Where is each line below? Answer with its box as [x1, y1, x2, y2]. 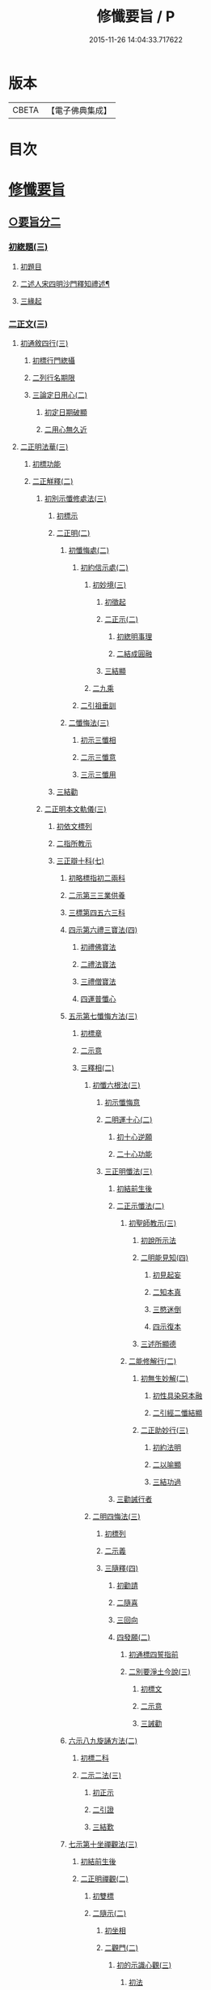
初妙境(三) [92, 580, 127, 589]
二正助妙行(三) [140, 1426, 188, 1435]
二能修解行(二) [128, 1357, 177, 1366]
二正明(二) [56, 529, 91, 538]
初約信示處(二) [80, 563, 129, 572]
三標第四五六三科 [68, 908, 125, 917]
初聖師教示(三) [128, 1219, 177, 1228]
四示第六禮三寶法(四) [68, 925, 138, 935]
